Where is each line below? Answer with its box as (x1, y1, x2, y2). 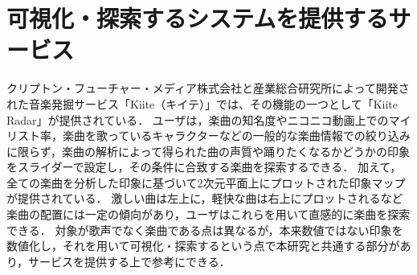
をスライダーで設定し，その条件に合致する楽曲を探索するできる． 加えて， (6, 158, 402, 175)
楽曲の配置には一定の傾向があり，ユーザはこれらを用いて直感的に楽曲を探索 (6, 206, 411, 223)
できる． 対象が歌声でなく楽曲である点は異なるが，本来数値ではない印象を (6, 221, 403, 238)
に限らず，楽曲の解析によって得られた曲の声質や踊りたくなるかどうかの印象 (6, 142, 410, 159)
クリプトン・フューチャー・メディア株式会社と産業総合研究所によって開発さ (6, 80, 410, 96)
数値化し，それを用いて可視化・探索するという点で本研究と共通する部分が (6, 237, 400, 254)
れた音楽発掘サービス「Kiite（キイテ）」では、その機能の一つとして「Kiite (6, 95, 398, 112)
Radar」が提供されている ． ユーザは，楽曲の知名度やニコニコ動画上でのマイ (6, 111, 411, 128)
